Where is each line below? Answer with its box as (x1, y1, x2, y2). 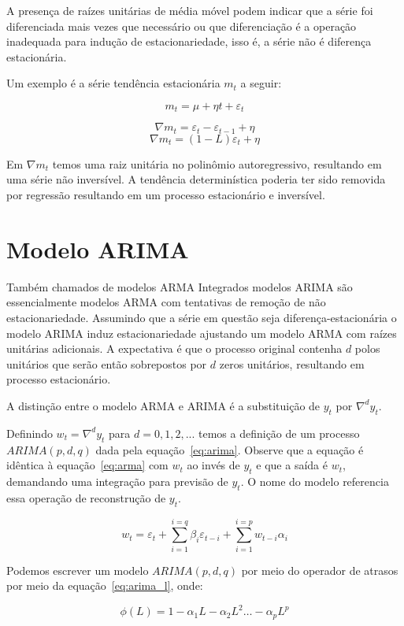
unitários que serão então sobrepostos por (6, 355, 207, 372)
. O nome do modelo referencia (240, 472, 389, 489)
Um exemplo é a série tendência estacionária (6, 75, 221, 91)
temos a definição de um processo (198, 424, 360, 441)
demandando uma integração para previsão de (6, 472, 228, 489)
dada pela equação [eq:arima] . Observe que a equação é (95, 441, 364, 457)
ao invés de (187, 457, 240, 473)
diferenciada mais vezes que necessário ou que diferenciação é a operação (6, 17, 357, 34)
